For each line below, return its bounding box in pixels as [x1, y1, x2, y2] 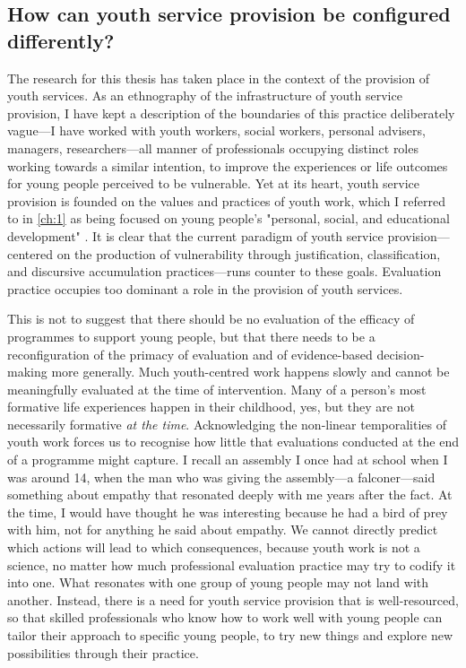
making [7, 362, 47, 381]
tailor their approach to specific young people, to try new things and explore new [7, 626, 453, 644]
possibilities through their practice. [7, 643, 199, 662]
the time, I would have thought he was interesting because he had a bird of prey [7, 502, 448, 521]
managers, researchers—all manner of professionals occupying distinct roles [7, 138, 419, 157]
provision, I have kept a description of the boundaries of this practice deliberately [7, 103, 455, 122]
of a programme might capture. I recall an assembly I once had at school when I [7, 450, 448, 469]
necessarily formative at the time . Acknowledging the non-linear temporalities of [7, 414, 447, 433]
